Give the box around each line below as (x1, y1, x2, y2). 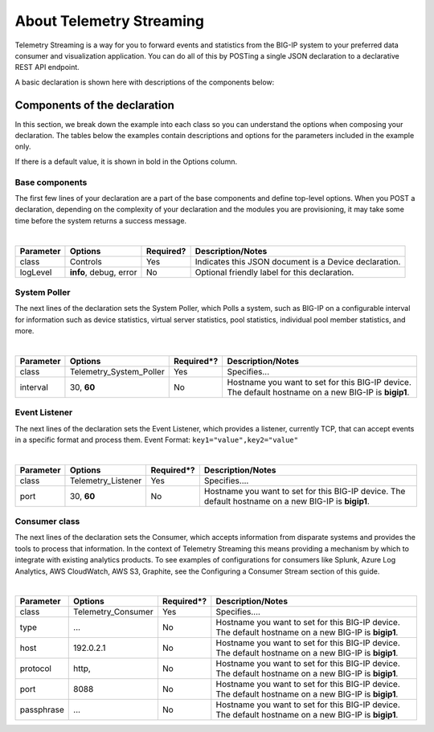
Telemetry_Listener (69, 475, 142, 486)
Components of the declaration (14, 98, 174, 112)
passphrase (19, 704, 64, 715)
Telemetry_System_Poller (69, 366, 165, 377)
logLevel (19, 266, 52, 277)
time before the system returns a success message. (14, 215, 187, 225)
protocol (19, 663, 52, 674)
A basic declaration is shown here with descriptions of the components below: (14, 77, 275, 87)
